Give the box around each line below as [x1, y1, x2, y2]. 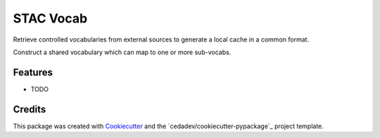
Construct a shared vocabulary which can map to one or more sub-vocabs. [13, 48, 232, 56]
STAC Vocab [13, 11, 88, 26]
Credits [13, 103, 46, 115]
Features [13, 66, 53, 78]
